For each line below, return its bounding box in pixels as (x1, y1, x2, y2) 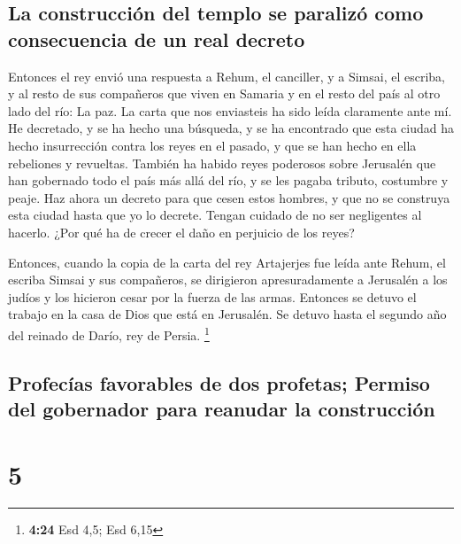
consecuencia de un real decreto (8, 25, 305, 52)
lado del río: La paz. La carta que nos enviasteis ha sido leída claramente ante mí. (8, 101, 452, 120)
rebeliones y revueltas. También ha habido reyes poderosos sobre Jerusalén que (8, 153, 436, 172)
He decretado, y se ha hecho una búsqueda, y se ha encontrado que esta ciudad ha (8, 119, 454, 137)
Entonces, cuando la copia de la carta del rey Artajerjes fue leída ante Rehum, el (8, 253, 446, 271)
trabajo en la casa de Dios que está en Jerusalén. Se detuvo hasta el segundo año (8, 305, 447, 323)
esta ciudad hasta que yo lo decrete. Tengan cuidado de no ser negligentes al (8, 206, 422, 224)
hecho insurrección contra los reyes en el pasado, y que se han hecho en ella (8, 136, 417, 154)
